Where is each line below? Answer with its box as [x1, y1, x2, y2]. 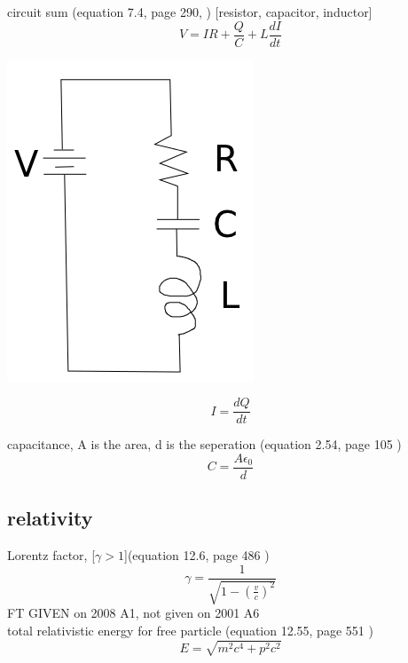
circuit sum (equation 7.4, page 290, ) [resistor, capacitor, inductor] [7, 3, 373, 20]
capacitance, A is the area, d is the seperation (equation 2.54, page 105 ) [7, 435, 402, 454]
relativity [7, 504, 93, 532]
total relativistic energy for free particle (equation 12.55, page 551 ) [7, 620, 373, 639]
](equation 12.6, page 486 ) [123, 546, 270, 564]
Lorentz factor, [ [7, 546, 96, 564]
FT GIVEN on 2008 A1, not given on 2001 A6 [7, 604, 260, 622]
